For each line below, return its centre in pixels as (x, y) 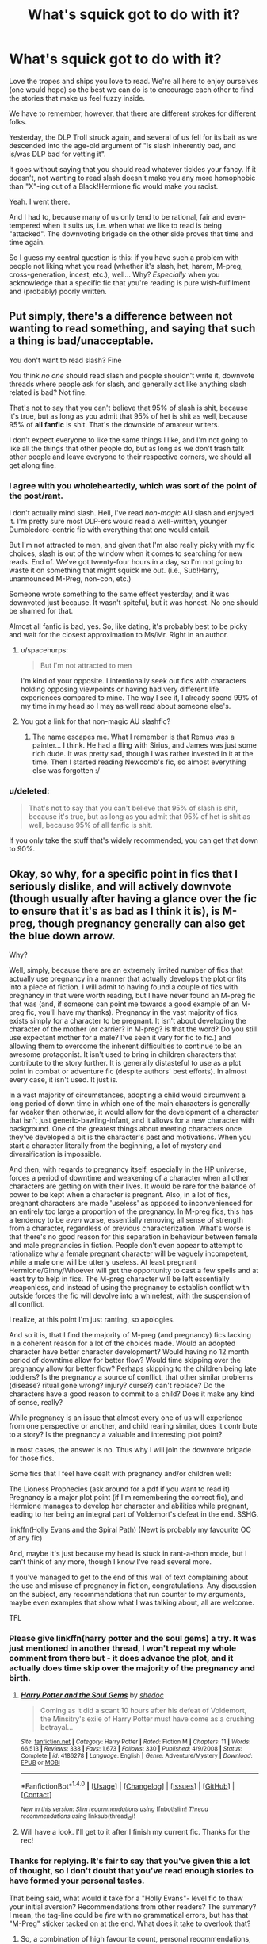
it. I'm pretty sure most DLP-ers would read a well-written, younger (118, 522)
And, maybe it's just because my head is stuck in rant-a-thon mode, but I (128, 1554)
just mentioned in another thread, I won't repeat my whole (123, 1648)
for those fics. (32, 1458)
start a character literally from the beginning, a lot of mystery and (115, 1146)
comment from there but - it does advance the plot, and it (121, 1659)
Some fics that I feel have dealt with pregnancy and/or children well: (120, 1474)
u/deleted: (29, 790)
